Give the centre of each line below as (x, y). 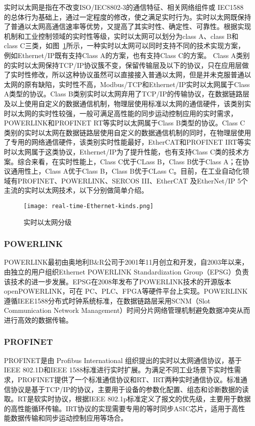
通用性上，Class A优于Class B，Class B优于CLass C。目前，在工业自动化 (127, 171)
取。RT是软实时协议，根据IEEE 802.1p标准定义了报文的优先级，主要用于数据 (127, 399)
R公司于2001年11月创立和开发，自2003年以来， (174, 262)
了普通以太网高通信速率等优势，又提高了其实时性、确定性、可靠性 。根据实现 (127, 26)
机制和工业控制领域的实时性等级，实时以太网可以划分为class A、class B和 (121, 36)
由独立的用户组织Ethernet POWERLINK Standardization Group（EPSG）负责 (127, 271)
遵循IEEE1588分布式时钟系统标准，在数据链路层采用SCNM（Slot (107, 300)
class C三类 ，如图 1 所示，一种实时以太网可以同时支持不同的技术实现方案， (124, 46)
